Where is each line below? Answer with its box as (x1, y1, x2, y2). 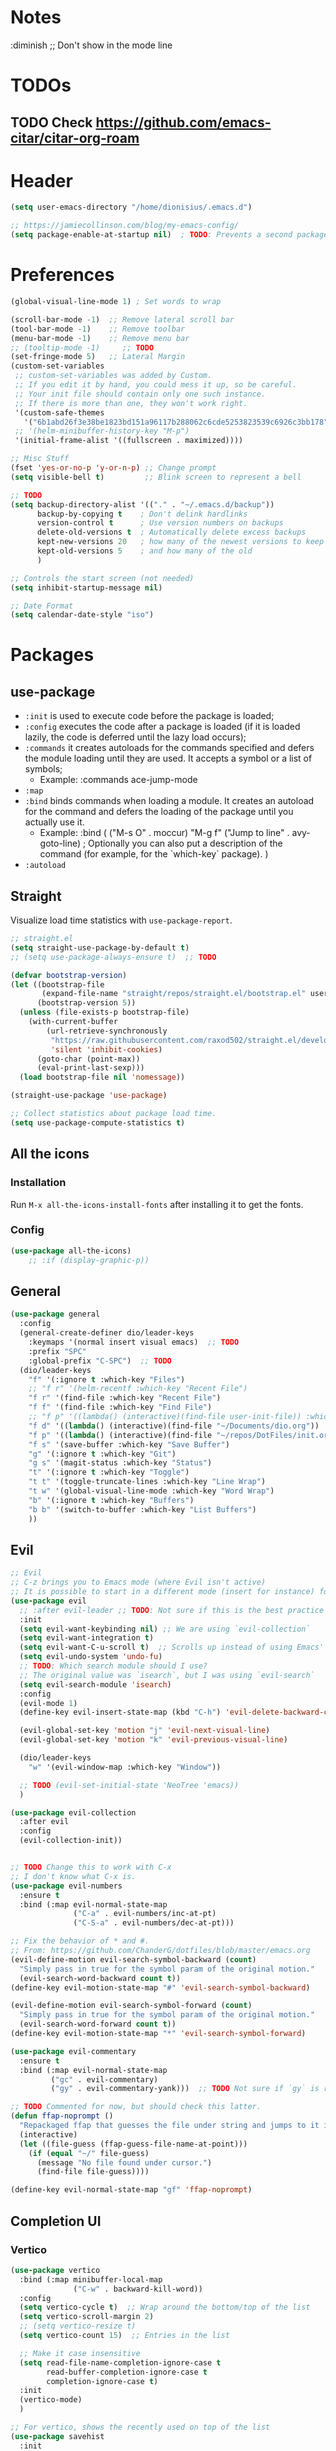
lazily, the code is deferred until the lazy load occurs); (24, 731, 247, 743)
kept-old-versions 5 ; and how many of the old (36, 546, 253, 556)
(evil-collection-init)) (19, 1836, 123, 1846)
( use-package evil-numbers (10, 1881, 123, 1891)
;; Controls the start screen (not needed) (10, 573, 195, 583)
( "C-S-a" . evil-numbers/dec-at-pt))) (73, 1918, 235, 1928)
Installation (10, 1176, 67, 1190)
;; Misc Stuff (10, 454, 70, 464)
